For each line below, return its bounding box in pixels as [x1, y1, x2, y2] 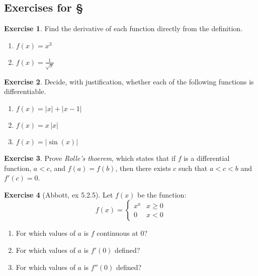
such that [179, 162, 208, 173]
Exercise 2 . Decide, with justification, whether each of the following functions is [4, 76, 254, 86]
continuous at [97, 228, 138, 238]
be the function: [137, 189, 187, 200]
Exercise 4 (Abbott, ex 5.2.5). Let [4, 189, 113, 200]
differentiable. [4, 86, 46, 97]
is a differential [184, 152, 230, 163]
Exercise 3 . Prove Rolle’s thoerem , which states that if [4, 152, 176, 163]
